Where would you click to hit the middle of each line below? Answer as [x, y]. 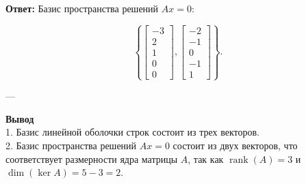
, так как [206, 158]
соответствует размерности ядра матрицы [92, 158]
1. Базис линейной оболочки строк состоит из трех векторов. [132, 132]
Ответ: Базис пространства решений [82, 8]
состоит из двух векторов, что [235, 145]
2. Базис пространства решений [71, 145]
